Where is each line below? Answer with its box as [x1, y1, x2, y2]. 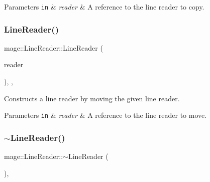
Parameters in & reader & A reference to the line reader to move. [4, 110, 207, 120]
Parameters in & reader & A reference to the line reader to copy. [4, 2, 204, 12]
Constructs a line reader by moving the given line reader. [4, 93, 180, 103]
